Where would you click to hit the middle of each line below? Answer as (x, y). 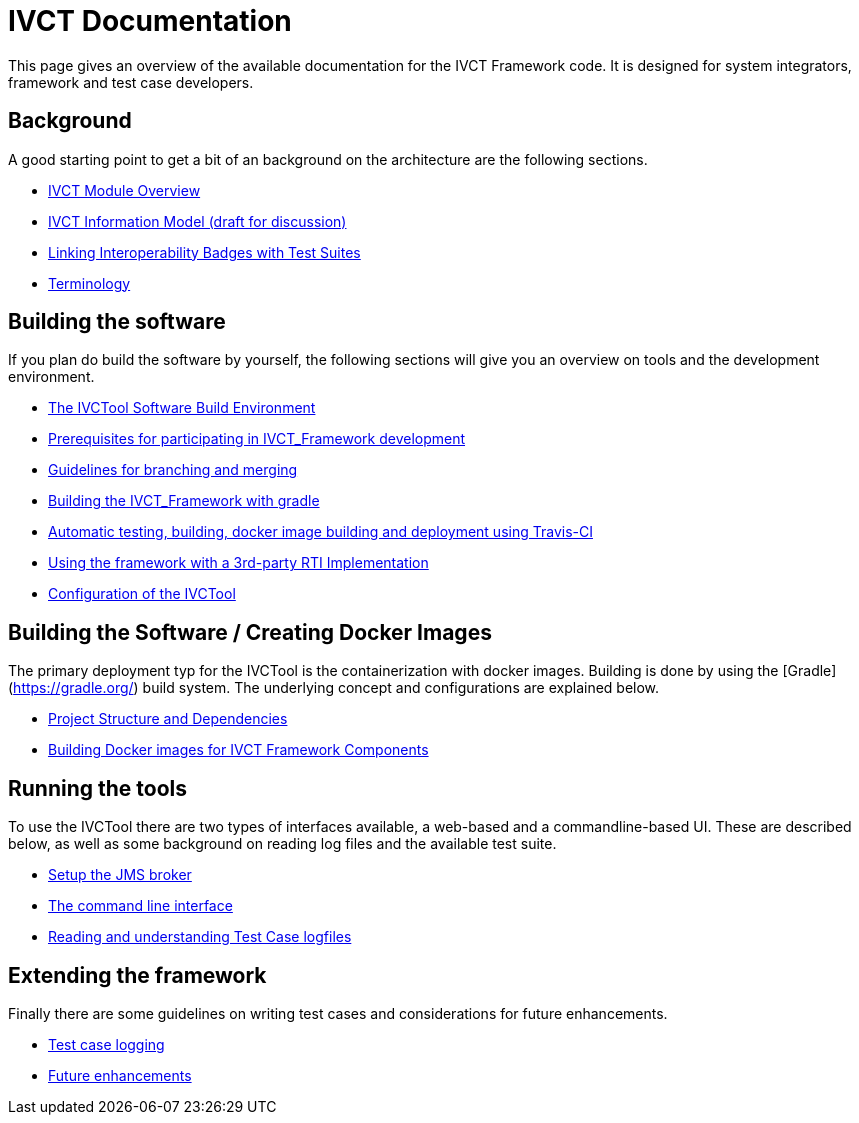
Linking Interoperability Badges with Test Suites (204, 252)
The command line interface (140, 906)
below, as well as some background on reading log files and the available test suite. (282, 844)
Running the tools (98, 788)
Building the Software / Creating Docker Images (250, 632)
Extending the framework (137, 975)
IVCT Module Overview (124, 190)
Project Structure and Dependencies (168, 719)
